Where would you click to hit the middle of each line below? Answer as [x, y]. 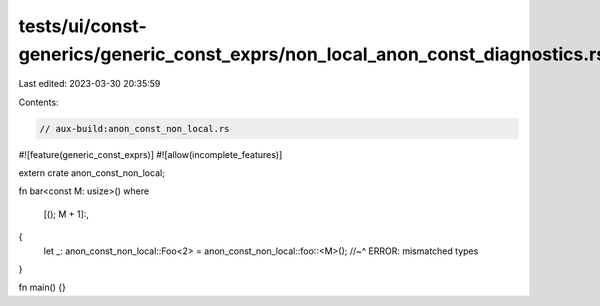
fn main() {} [42, 287]
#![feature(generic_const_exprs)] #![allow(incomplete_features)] [150, 154]
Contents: [38, 102]
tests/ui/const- [82, 26]
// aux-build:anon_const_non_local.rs [134, 128]
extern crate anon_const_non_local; [91, 173]
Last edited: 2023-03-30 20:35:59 [89, 84]
